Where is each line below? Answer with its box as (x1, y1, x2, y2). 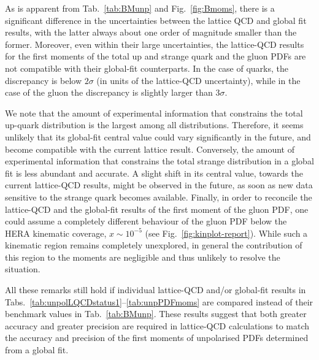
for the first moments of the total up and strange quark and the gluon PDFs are (5, 50, 306, 63)
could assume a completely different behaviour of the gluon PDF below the (5, 215, 287, 228)
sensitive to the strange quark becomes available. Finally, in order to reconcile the (5, 190, 312, 203)
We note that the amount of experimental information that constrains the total (5, 106, 303, 119)
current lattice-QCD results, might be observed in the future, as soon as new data (5, 178, 313, 191)
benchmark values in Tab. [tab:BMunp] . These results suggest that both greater (5, 307, 307, 320)
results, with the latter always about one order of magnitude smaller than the (5, 26, 297, 39)
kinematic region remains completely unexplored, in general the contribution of (5, 239, 302, 251)
